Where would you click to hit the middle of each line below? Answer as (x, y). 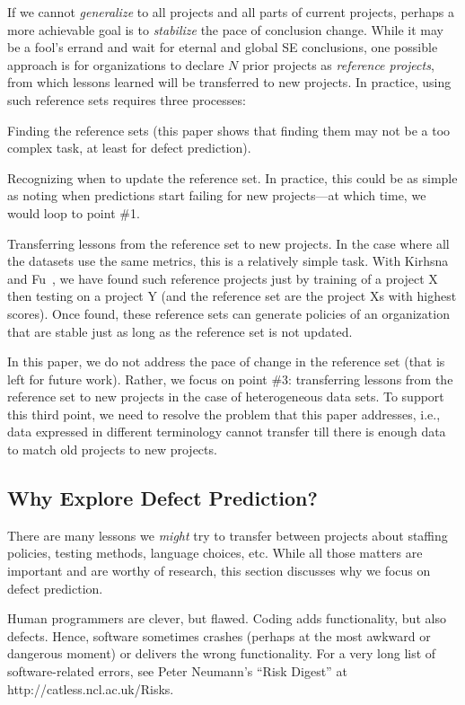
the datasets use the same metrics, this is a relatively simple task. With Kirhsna (228, 261)
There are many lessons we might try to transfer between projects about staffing (228, 535)
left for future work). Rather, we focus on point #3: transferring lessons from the (230, 379)
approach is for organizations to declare (116, 64)
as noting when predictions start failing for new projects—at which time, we (217, 195)
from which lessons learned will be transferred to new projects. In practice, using (229, 82)
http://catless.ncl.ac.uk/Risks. (91, 688)
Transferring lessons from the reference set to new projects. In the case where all (228, 243)
